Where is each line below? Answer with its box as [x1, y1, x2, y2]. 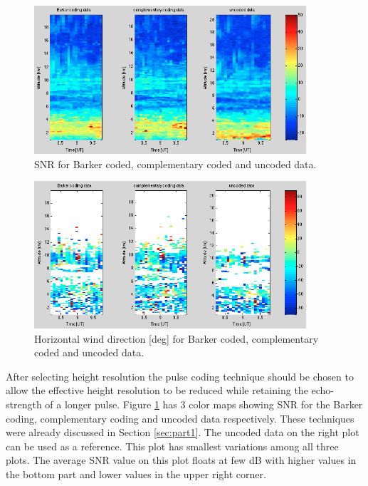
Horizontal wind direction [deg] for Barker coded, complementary [34, 331, 319, 346]
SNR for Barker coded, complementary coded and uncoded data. [34, 156, 317, 171]
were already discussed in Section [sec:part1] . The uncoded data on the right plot [6, 425, 359, 440]
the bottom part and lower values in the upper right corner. [6, 467, 266, 482]
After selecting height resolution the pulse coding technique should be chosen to [6, 368, 354, 383]
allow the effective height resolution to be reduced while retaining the [6, 383, 308, 398]
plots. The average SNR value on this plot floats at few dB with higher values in [6, 453, 357, 467]
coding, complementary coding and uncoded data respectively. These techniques [6, 410, 354, 425]
